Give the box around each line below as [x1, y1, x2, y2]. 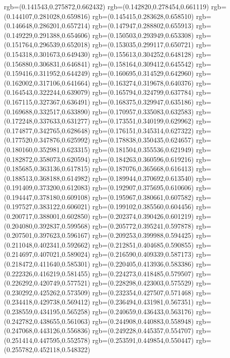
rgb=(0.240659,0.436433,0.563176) [92, 306, 194, 316]
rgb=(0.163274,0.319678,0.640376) [92, 77, 194, 88]
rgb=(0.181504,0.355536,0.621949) [92, 144, 194, 154]
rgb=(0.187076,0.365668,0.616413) [92, 163, 194, 174]
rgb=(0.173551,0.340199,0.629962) [92, 116, 194, 126]
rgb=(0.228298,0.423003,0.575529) [92, 278, 194, 288]
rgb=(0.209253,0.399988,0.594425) [92, 230, 194, 240]
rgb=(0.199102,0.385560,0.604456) [92, 201, 194, 212]
